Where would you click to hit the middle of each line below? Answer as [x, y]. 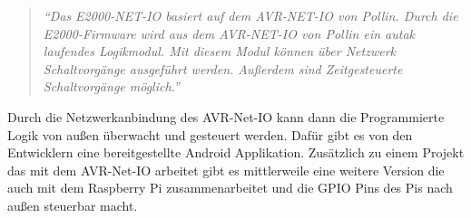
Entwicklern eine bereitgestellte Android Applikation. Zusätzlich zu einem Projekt [236, 152]
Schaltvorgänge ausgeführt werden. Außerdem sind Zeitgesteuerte [223, 68]
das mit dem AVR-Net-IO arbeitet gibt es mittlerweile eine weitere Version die [226, 170]
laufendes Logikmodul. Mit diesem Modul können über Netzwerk [219, 51]
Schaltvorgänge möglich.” [111, 86]
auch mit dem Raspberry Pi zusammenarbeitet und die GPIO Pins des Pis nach [230, 188]
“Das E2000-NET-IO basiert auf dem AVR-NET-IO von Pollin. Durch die [250, 15]
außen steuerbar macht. [73, 205]
